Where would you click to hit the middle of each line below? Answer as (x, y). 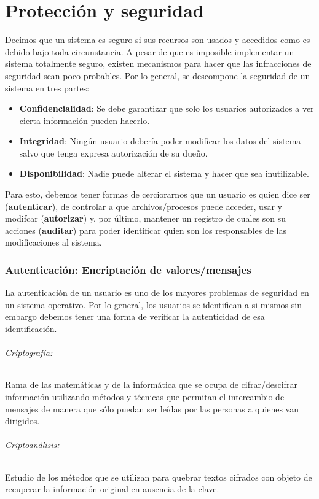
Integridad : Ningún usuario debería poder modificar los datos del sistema (160, 141)
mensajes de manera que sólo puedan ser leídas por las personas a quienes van (152, 408)
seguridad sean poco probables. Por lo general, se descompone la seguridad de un (158, 75)
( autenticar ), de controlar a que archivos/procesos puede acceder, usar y (144, 206)
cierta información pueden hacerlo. (85, 120)
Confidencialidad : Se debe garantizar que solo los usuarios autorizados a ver (167, 108)
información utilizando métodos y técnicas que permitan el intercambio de (145, 397)
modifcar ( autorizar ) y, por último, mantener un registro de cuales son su (146, 218)
